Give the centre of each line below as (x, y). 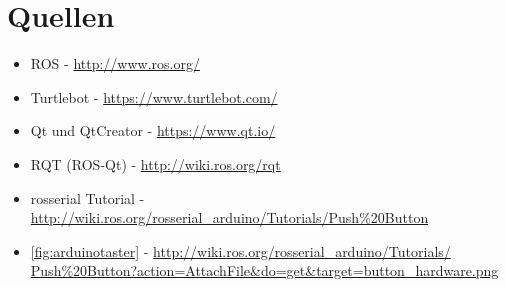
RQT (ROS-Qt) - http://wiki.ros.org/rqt (155, 163)
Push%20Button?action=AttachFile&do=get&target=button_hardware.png (264, 270)
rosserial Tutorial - (87, 197)
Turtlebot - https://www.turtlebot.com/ (154, 96)
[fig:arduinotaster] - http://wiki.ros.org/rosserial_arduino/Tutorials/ (240, 250)
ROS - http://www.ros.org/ (115, 63)
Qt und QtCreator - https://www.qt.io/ (153, 130)
